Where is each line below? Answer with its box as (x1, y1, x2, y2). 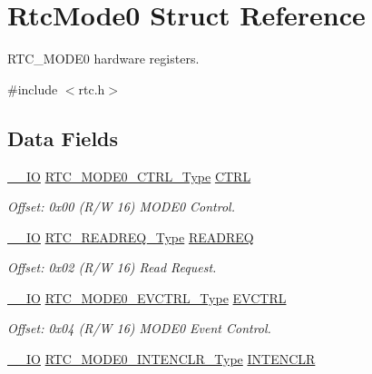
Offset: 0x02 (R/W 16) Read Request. (7, 258, 217, 277)
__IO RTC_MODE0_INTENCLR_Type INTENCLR (7, 349, 316, 369)
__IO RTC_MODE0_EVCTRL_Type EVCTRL (7, 288, 287, 307)
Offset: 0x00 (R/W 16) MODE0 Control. (7, 197, 235, 216)
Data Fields (7, 123, 119, 152)
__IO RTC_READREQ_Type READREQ (7, 227, 254, 246)
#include (7, 79, 58, 98)
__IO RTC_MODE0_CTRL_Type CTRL (7, 166, 251, 185)
